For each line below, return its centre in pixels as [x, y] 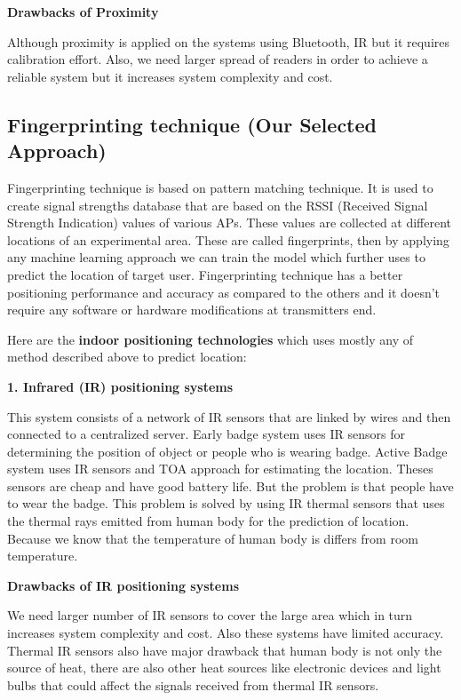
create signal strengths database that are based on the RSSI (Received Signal [218, 205]
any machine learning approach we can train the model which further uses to [216, 257]
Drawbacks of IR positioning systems [123, 585]
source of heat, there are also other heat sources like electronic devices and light [224, 668]
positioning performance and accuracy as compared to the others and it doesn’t [224, 292]
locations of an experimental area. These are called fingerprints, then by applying [228, 239]
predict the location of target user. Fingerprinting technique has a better [205, 274]
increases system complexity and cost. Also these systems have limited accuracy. [226, 633]
